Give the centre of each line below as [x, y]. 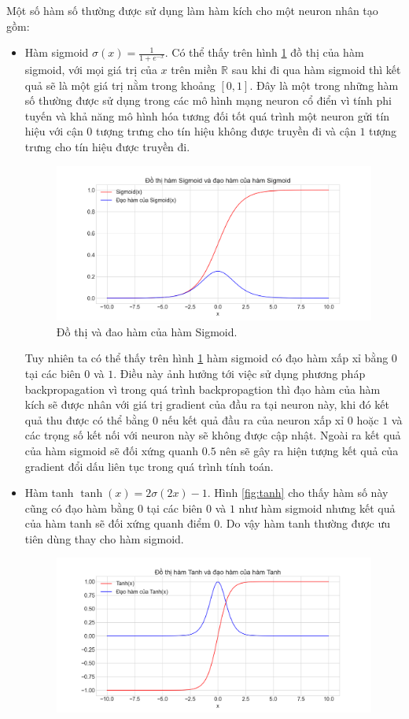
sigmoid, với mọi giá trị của [91, 70]
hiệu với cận [54, 131]
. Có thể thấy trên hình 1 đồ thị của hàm [264, 52]
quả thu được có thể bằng [87, 419]
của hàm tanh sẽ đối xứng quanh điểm [118, 523]
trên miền [194, 70]
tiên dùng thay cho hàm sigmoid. [104, 538]
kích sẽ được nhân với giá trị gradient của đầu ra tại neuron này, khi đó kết [207, 404]
